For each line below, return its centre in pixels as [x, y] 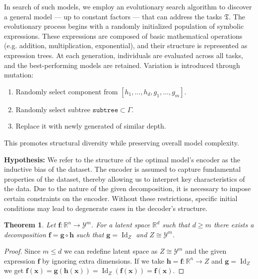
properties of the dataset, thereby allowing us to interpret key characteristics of [125, 178]
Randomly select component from [67, 91]
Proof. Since [22, 251]
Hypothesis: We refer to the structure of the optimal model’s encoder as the [122, 159]
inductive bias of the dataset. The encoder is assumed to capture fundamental [123, 169]
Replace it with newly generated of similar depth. [91, 126]
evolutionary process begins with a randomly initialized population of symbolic [124, 26]
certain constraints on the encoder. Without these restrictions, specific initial [121, 198]
